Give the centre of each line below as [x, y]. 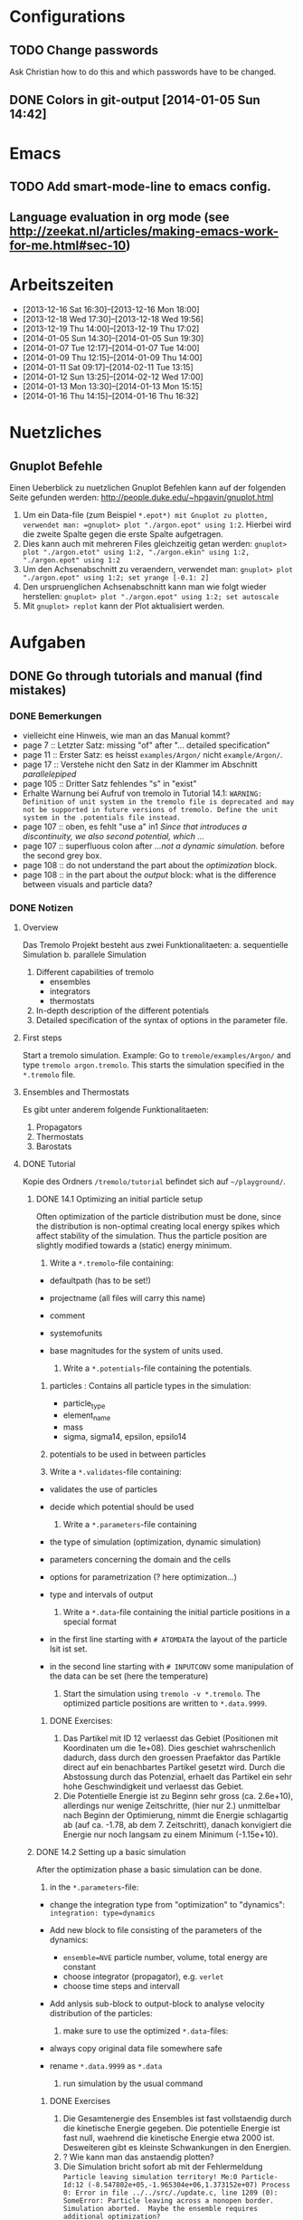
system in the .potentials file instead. [101, 818]
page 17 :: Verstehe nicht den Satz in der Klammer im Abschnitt [140, 765]
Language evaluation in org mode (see [119, 218]
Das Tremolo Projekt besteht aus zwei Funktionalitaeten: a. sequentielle [156, 945]
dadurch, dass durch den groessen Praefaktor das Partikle [172, 1757]
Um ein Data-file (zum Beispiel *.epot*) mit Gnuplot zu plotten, [145, 515]
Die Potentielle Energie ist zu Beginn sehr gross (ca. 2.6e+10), [178, 1796]
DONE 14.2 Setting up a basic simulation [111, 1852]
